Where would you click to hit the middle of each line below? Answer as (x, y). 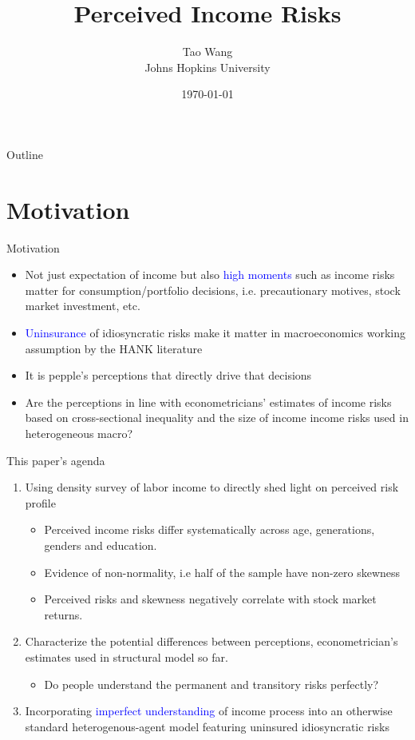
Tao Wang (207, 52)
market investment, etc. (83, 306)
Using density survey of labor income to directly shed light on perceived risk (212, 487)
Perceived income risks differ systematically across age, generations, (209, 529)
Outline (25, 154)
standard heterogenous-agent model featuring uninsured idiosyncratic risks (207, 726)
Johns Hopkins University (207, 67)
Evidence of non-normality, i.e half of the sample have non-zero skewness (222, 572)
